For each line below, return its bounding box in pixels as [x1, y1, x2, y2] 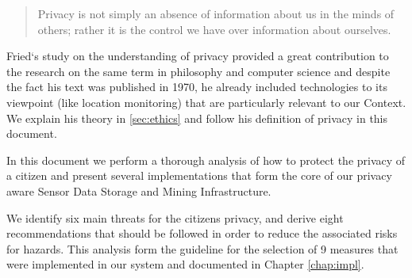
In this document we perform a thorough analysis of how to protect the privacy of [6, 151, 406, 168]
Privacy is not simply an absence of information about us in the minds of [37, 6, 395, 21]
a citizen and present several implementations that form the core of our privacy [6, 167, 392, 184]
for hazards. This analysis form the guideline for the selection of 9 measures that [6, 240, 399, 257]
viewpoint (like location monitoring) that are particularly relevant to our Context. [6, 93, 406, 110]
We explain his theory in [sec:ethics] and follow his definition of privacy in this [6, 109, 388, 126]
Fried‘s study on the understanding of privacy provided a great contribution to [6, 48, 389, 64]
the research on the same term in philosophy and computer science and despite [6, 63, 391, 79]
